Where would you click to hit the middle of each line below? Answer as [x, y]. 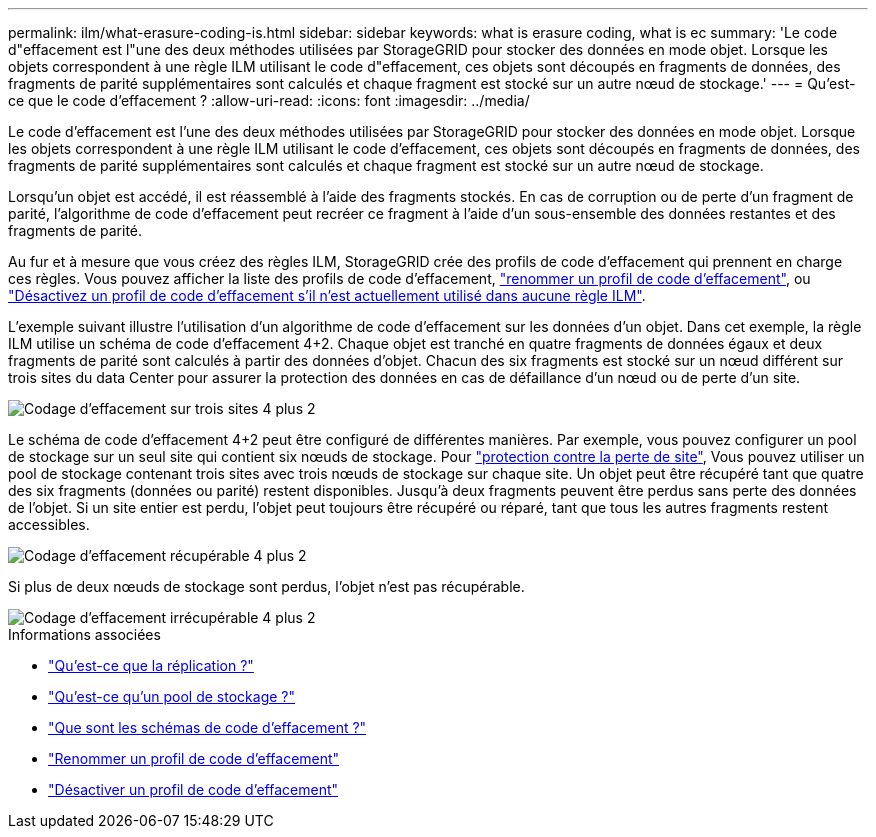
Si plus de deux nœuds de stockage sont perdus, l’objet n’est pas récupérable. [266, 586]
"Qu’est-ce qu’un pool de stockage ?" [172, 696]
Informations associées [84, 634]
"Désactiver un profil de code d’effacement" [193, 789]
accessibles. [49, 524]
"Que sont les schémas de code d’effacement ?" [207, 727]
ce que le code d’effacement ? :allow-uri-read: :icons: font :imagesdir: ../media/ [269, 100]
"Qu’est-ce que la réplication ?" [151, 665]
